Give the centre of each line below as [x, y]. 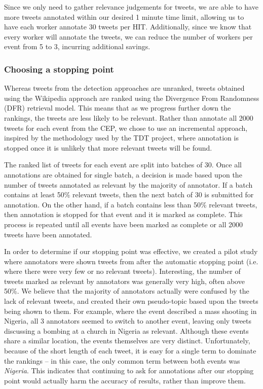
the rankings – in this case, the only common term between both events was [122, 360]
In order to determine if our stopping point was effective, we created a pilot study [131, 251]
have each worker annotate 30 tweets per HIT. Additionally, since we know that [128, 27]
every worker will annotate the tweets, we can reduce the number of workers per [128, 36]
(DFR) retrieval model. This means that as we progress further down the [118, 108]
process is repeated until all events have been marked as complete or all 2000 [124, 224]
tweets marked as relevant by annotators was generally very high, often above [124, 281]
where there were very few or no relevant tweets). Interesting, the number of [122, 271]
